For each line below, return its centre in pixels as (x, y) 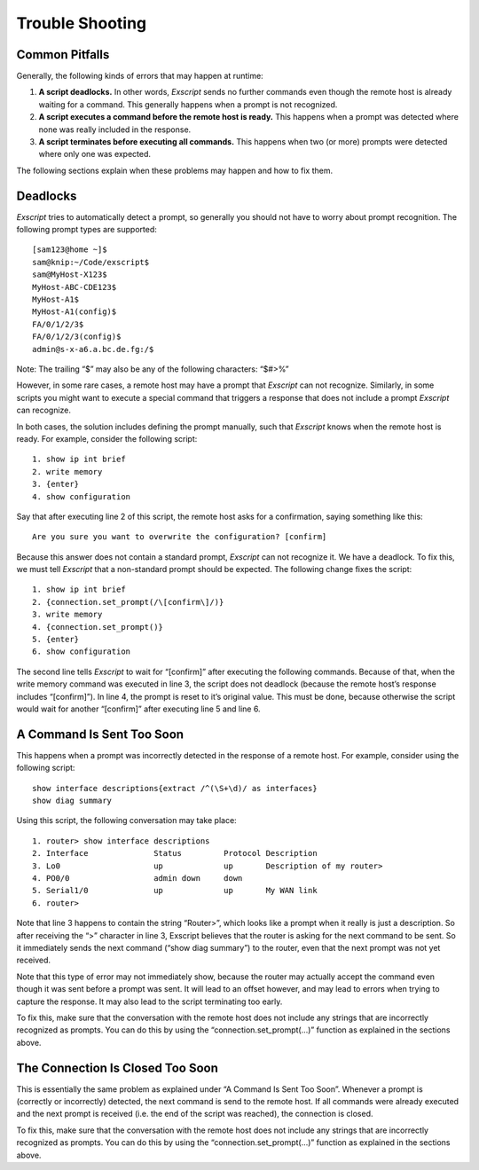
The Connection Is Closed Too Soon (118, 1068)
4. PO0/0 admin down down (137, 879)
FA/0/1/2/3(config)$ (77, 337)
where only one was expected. (94, 154)
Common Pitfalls (63, 55)
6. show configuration (82, 652)
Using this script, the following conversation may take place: (126, 821)
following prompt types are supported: (86, 230)
